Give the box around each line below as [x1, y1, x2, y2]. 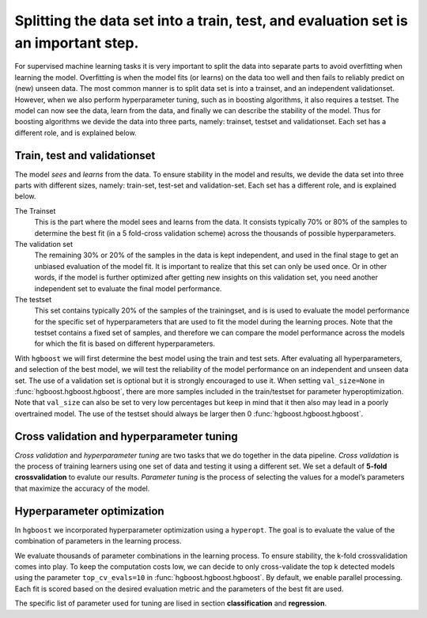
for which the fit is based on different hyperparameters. [34, 339, 215, 348]
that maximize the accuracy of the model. [14, 483, 150, 493]
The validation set [14, 239, 73, 248]
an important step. [14, 34, 139, 51]
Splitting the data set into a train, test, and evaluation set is [14, 12, 409, 29]
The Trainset [14, 206, 56, 215]
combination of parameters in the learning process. [14, 536, 182, 546]
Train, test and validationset [14, 149, 156, 162]
